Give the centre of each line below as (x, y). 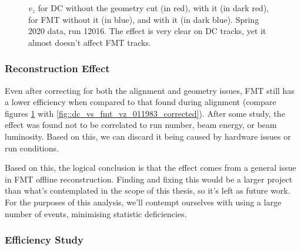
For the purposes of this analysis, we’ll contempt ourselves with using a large (143, 202)
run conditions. (32, 148)
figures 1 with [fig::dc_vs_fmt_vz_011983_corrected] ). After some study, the (145, 113)
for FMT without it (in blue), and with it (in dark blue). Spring (144, 19)
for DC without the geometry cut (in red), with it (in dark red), (153, 8)
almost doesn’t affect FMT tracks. (90, 42)
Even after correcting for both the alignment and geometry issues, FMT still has (150, 90)
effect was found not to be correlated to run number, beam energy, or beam (141, 125)
